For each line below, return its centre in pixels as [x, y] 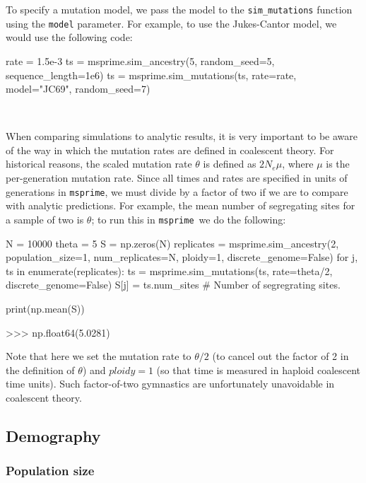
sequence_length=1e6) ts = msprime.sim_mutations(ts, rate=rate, [151, 75]
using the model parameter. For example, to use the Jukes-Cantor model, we [171, 23]
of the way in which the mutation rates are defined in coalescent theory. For [170, 150]
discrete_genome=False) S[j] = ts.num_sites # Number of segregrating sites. [173, 285]
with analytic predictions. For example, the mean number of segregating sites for [181, 205]
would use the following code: [69, 37]
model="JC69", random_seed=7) [78, 89]
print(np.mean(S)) [45, 308]
